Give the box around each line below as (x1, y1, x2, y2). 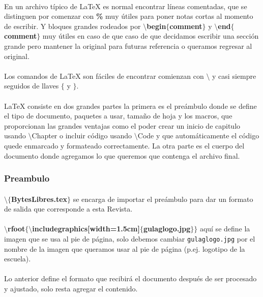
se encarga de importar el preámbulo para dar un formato (73, 193, 253, 204)
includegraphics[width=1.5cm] (32, 223, 140, 234)
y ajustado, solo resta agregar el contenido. (4, 283, 138, 293)
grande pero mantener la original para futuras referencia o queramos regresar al (4, 40, 252, 51)
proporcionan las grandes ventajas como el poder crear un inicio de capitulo (4, 120, 241, 131)
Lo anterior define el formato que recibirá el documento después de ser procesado (4, 273, 257, 284)
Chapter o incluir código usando (32, 130, 132, 141)
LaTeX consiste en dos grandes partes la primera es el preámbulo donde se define (4, 100, 257, 111)
